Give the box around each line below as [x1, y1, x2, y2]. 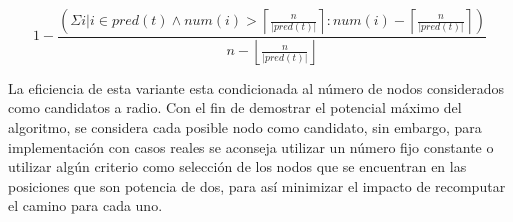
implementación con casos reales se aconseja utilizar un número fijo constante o [8, 136, 494, 157]
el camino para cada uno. [8, 195, 163, 216]
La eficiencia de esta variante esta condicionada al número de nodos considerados [8, 77, 505, 98]
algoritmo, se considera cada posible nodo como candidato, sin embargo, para [8, 117, 482, 138]
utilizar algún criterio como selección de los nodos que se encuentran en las [8, 156, 467, 177]
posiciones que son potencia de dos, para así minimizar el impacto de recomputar [8, 175, 506, 196]
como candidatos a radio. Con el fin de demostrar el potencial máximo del [8, 97, 462, 118]
